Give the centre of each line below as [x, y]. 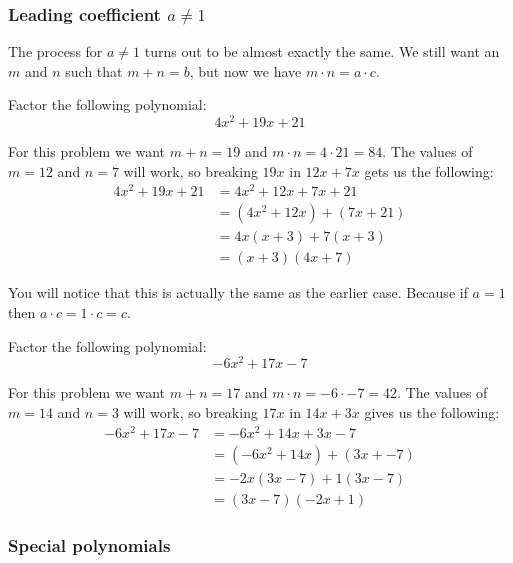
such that [94, 70]
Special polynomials [89, 544]
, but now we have [245, 70]
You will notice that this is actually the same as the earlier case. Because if [238, 292]
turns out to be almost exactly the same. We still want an [322, 51]
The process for [55, 51]
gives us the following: [432, 411]
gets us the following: [429, 170]
